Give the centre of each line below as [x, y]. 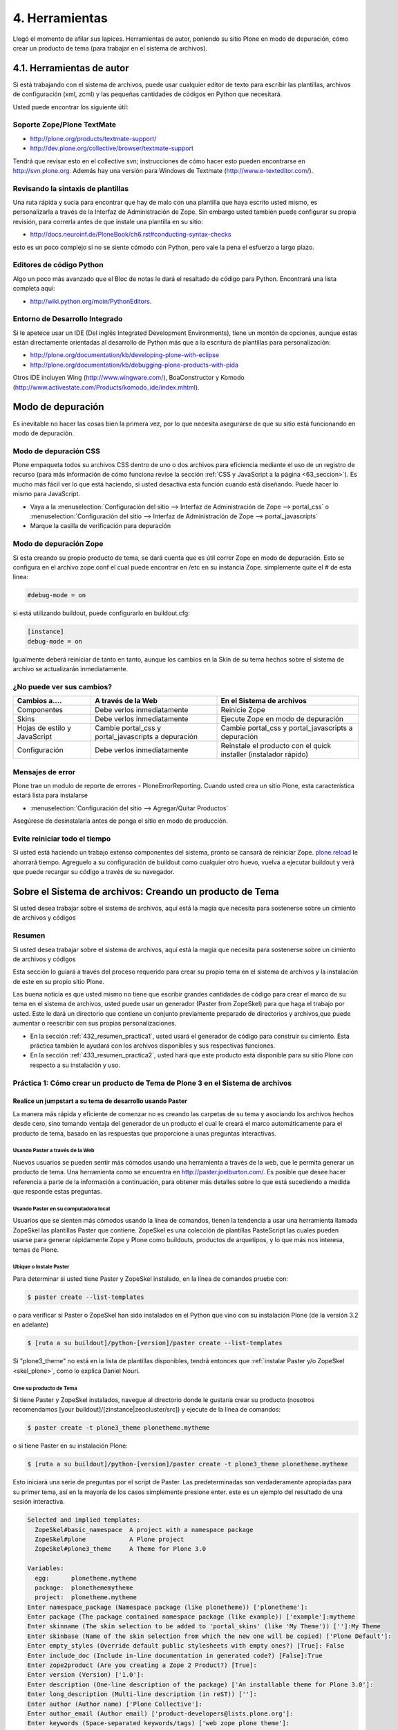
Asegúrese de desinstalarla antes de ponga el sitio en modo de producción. [120, 821]
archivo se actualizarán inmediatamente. [70, 669]
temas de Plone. [36, 1250]
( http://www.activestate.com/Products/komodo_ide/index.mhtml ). [106, 387]
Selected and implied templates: [84, 1520]
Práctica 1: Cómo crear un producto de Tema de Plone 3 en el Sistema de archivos [152, 1083]
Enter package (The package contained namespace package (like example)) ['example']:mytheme [191, 1617]
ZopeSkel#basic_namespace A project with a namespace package [144, 1530]
